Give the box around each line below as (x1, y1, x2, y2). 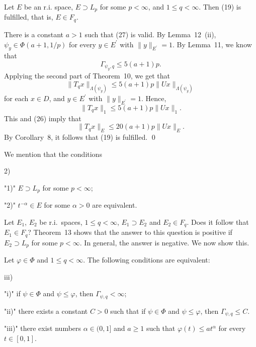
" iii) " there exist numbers (4, 323, 81, 333)
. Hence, (141, 93, 166, 104)
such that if (110, 305, 146, 316)
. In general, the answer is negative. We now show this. (79, 237, 249, 247)
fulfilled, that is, (4, 12, 53, 22)
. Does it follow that (187, 216, 249, 227)
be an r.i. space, (24, 2, 73, 12)
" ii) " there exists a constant (4, 305, 88, 316)
